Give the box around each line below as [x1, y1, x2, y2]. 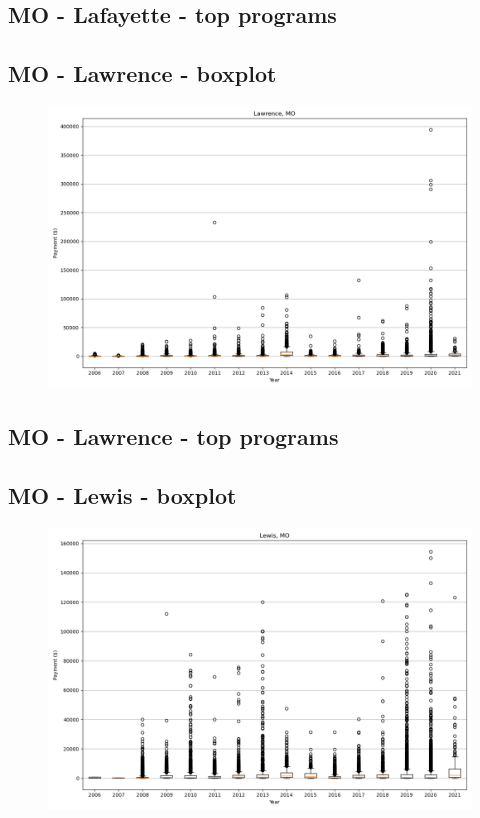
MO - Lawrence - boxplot [8, 58, 277, 89]
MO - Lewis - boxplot [8, 480, 237, 511]
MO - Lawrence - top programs [8, 421, 339, 452]
